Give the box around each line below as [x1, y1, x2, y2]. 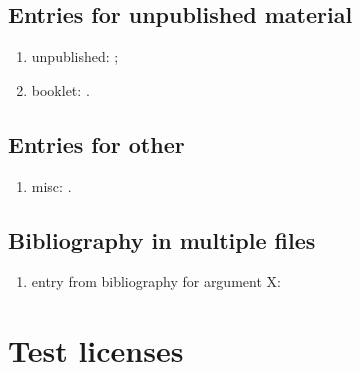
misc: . [31, 175, 72, 196]
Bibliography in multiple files [8, 224, 316, 255]
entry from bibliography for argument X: [31, 271, 281, 292]
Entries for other [8, 128, 185, 159]
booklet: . [31, 79, 90, 100]
